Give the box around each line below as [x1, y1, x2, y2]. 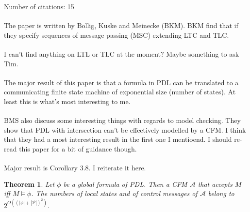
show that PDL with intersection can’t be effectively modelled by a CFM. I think [4, 124, 246, 135]
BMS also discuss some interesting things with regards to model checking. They [4, 115, 241, 125]
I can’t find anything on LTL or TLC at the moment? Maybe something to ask [4, 48, 239, 59]
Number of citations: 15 [4, 1, 74, 11]
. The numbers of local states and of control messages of [31, 188, 198, 198]
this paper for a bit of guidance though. [19, 143, 137, 153]
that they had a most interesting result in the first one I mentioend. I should [4, 134, 232, 144]
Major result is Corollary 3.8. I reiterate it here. [4, 163, 146, 173]
